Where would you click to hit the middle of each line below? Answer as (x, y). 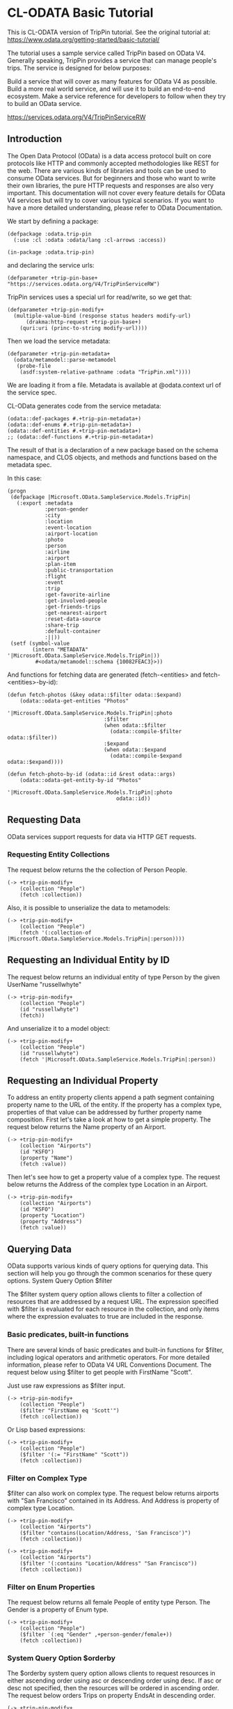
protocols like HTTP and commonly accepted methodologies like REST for (113, 163)
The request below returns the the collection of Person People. (97, 870)
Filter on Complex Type (47, 1478)
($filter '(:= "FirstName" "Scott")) (74, 1455)
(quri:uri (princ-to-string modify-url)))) (84, 328)
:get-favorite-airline (77, 595)
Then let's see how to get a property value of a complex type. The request (114, 1177)
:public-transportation (79, 570)
